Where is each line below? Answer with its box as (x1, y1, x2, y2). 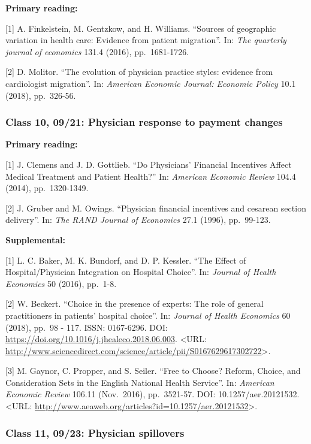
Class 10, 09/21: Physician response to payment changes (5, 114, 283, 129)
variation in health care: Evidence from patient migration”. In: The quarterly (5, 34, 286, 46)
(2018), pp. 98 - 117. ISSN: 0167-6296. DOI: (5, 321, 168, 333)
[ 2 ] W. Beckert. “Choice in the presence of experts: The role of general (5, 297, 264, 310)
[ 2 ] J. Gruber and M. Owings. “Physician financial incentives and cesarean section (5, 201, 306, 214)
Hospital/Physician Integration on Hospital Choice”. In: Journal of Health (5, 265, 276, 278)
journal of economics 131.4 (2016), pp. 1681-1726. (5, 45, 189, 58)
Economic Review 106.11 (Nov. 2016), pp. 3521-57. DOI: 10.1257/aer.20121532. (5, 388, 300, 400)
